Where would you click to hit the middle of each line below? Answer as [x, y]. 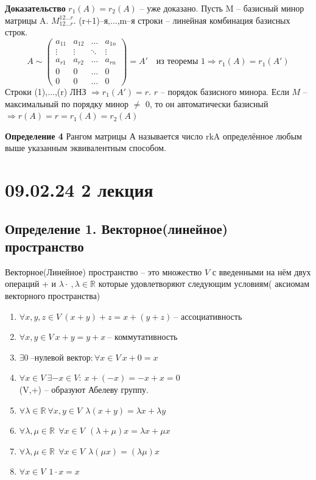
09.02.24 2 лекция [79, 190]
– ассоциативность [208, 317]
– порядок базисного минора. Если [225, 91]
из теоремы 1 [181, 62]
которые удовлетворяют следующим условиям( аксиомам [204, 284]
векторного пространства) [53, 296]
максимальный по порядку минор [67, 103]
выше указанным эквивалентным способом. [86, 148]
